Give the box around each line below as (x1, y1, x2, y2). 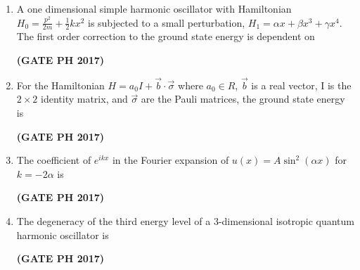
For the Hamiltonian (16, 77, 105, 92)
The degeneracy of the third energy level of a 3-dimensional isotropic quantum (16, 213, 354, 228)
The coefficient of (16, 153, 91, 167)
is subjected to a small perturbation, (87, 15, 245, 30)
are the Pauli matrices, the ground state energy (141, 91, 345, 106)
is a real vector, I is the (251, 77, 352, 92)
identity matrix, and (41, 91, 128, 106)
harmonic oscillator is (16, 227, 109, 242)
